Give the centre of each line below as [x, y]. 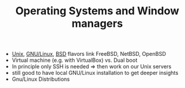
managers [97, 23]
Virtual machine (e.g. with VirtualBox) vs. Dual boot [75, 60]
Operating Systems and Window [97, 11]
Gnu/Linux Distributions [41, 79]
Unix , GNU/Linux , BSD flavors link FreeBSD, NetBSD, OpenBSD [89, 54]
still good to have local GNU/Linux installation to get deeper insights [95, 73]
